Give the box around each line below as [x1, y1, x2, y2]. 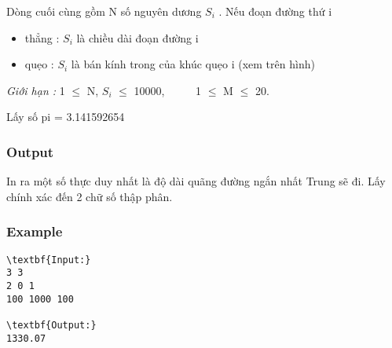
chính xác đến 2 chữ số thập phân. [6, 188, 173, 204]
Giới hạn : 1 [6, 82, 65, 98]
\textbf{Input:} [6, 254, 91, 266]
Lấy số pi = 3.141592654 [6, 108, 125, 125]
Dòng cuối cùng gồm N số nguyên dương [6, 3, 202, 19]
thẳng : [24, 29, 60, 46]
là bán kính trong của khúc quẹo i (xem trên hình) [71, 56, 315, 72]
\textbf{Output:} [6, 319, 97, 331]
